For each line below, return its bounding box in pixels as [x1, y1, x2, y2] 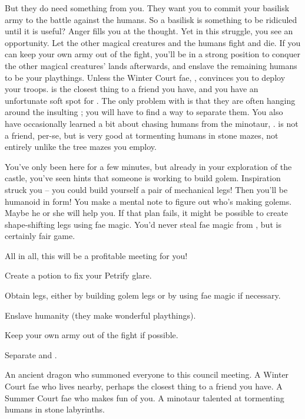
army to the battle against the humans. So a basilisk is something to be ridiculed [5, 13, 297, 25]
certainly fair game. [5, 230, 75, 242]
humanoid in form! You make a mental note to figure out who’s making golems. [5, 195, 292, 207]
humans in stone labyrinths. [5, 403, 105, 415]
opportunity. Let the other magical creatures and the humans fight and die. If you [5, 36, 301, 48]
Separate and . [5, 348, 57, 361]
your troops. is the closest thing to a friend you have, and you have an [5, 83, 258, 95]
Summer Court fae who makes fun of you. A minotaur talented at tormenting [5, 391, 284, 404]
